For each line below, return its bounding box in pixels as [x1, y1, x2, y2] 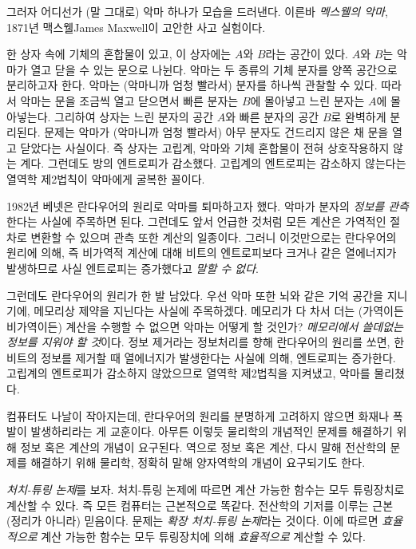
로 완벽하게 [331, 108, 386, 124]
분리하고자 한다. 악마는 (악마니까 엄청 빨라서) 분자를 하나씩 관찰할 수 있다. [6, 77, 378, 93]
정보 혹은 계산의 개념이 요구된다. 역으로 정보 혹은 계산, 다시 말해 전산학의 [20, 438, 386, 455]
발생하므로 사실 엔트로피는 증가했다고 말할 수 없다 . [6, 259, 259, 276]
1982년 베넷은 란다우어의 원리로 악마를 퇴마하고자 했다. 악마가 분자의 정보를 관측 [6, 197, 409, 214]
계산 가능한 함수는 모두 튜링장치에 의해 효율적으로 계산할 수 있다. [41, 527, 366, 544]
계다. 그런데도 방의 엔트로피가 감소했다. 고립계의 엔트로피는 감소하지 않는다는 [20, 155, 406, 172]
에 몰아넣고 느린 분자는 [250, 92, 365, 109]
